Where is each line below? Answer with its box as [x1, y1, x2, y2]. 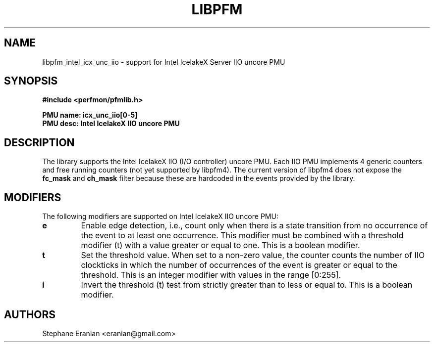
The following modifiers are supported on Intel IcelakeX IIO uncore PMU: [42, 212, 278, 221]
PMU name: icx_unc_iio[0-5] [42, 111, 138, 120]
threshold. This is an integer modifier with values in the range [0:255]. [81, 270, 341, 280]
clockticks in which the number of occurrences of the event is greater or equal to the [81, 260, 397, 270]
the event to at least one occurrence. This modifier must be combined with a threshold [81, 230, 404, 241]
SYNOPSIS [4, 75, 58, 87]
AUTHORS [4, 308, 56, 321]
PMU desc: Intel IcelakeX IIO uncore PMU [42, 119, 180, 128]
